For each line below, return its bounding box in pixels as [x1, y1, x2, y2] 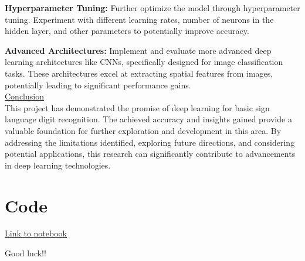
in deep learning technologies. [5, 159, 111, 171]
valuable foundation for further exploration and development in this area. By [5, 124, 282, 136]
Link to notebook [5, 227, 67, 239]
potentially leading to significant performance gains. [5, 78, 191, 91]
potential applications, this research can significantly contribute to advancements [5, 147, 296, 160]
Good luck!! [5, 247, 46, 259]
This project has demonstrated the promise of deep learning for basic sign [5, 101, 270, 114]
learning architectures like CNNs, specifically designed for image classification [5, 56, 283, 68]
